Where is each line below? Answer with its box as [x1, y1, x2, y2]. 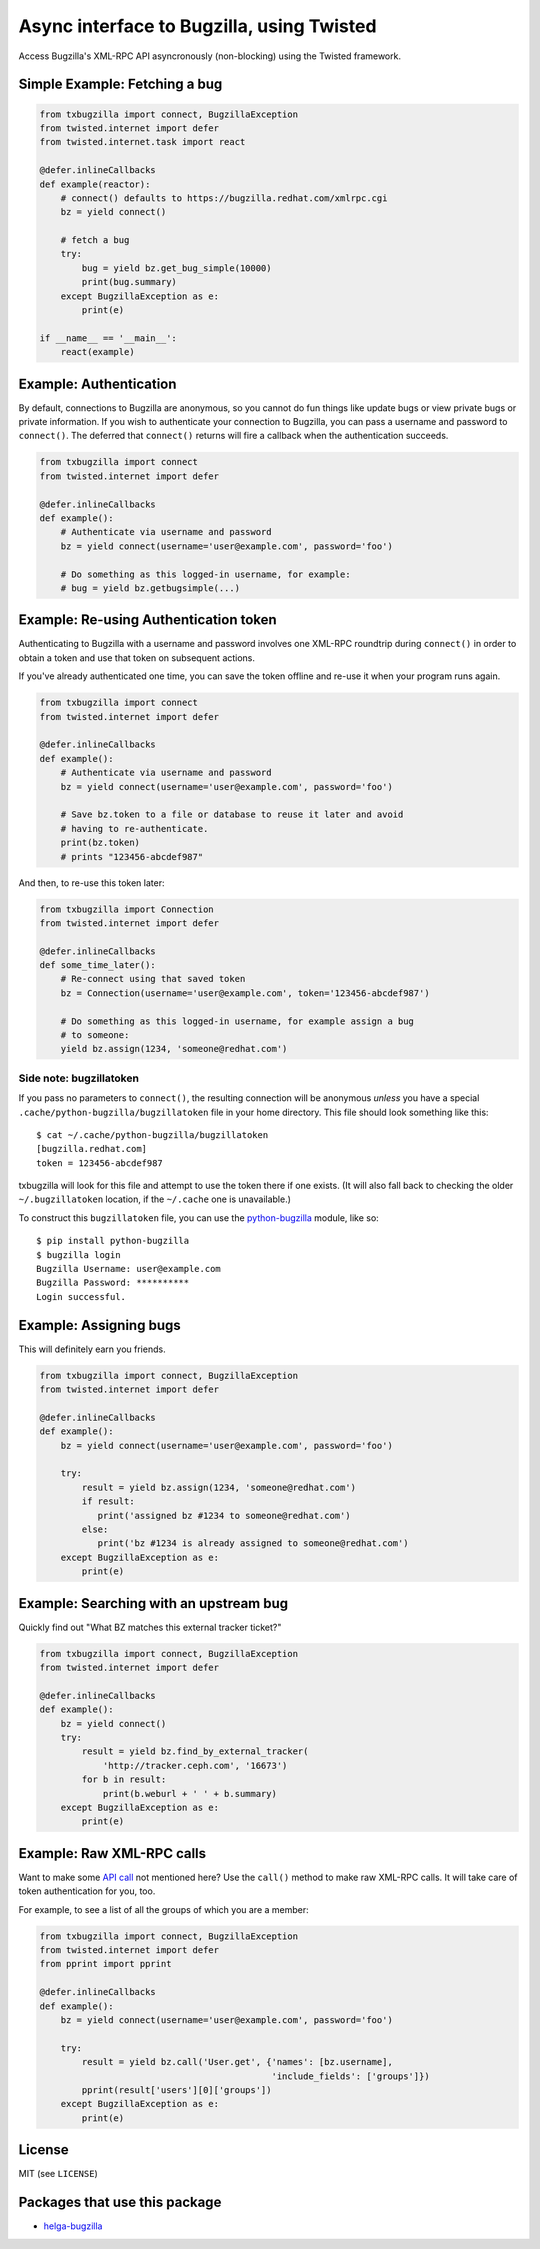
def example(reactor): [39, 178, 151, 190]
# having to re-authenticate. [60, 823, 209, 834]
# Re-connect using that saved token [60, 973, 246, 985]
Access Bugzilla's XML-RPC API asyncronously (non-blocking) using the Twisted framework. [18, 50, 402, 62]
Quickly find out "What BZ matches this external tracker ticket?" [18, 1621, 282, 1633]
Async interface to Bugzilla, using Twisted [18, 15, 377, 37]
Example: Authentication [18, 375, 177, 392]
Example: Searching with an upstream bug [18, 1595, 289, 1612]
